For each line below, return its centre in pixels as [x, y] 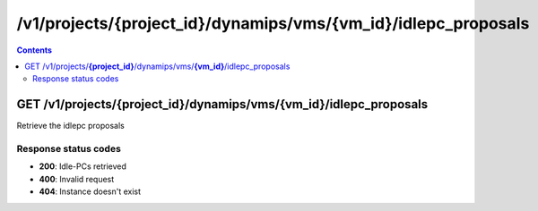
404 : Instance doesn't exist [90, 191]
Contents [35, 50]
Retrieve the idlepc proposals [70, 126]
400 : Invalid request [77, 179]
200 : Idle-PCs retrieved [83, 166]
